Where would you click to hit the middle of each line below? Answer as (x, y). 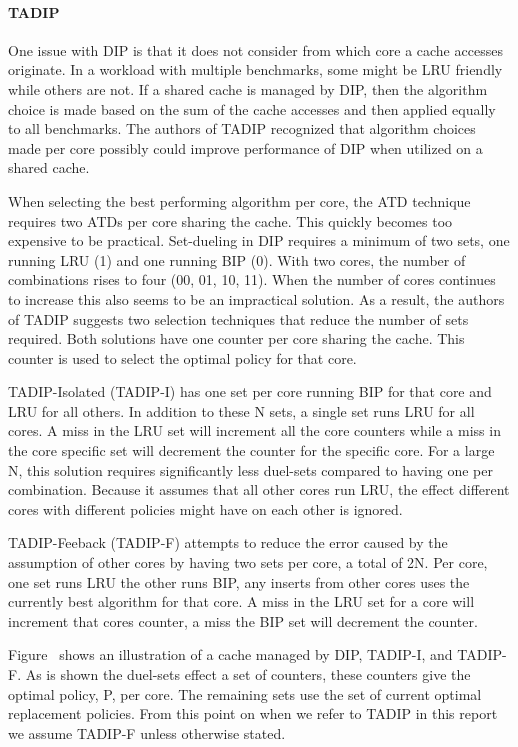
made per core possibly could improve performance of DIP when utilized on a (245, 147)
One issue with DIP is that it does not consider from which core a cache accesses (255, 49)
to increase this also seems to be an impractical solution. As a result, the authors (256, 298)
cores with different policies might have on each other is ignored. (205, 508)
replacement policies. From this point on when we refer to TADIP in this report (253, 713)
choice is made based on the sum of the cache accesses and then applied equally (252, 108)
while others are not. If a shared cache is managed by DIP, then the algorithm (248, 88)
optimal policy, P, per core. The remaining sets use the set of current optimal (245, 693)
